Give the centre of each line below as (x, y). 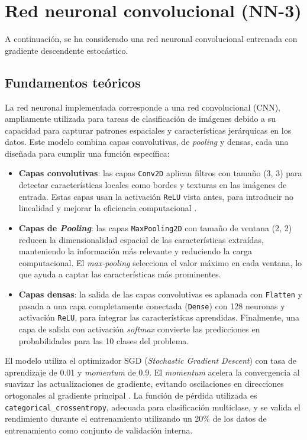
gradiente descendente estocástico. (67, 50)
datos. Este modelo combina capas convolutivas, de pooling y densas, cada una (147, 142)
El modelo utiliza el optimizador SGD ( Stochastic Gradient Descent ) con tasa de (151, 360)
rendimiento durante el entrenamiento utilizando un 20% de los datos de (136, 418)
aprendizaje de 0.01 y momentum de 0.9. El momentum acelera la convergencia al (152, 372)
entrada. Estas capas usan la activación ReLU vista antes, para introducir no (156, 196)
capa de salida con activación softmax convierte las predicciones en (139, 329)
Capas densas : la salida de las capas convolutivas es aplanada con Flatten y (160, 294)
